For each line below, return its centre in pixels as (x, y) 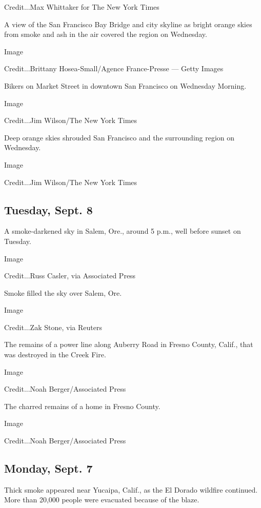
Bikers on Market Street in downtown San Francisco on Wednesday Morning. (125, 85)
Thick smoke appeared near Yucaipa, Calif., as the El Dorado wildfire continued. (131, 489)
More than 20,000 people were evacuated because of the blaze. (102, 500)
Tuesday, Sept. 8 (48, 209)
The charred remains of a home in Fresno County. (82, 406)
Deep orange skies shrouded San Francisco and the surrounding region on (119, 137)
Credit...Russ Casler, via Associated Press (70, 276)
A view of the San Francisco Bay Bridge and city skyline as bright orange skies (128, 24)
